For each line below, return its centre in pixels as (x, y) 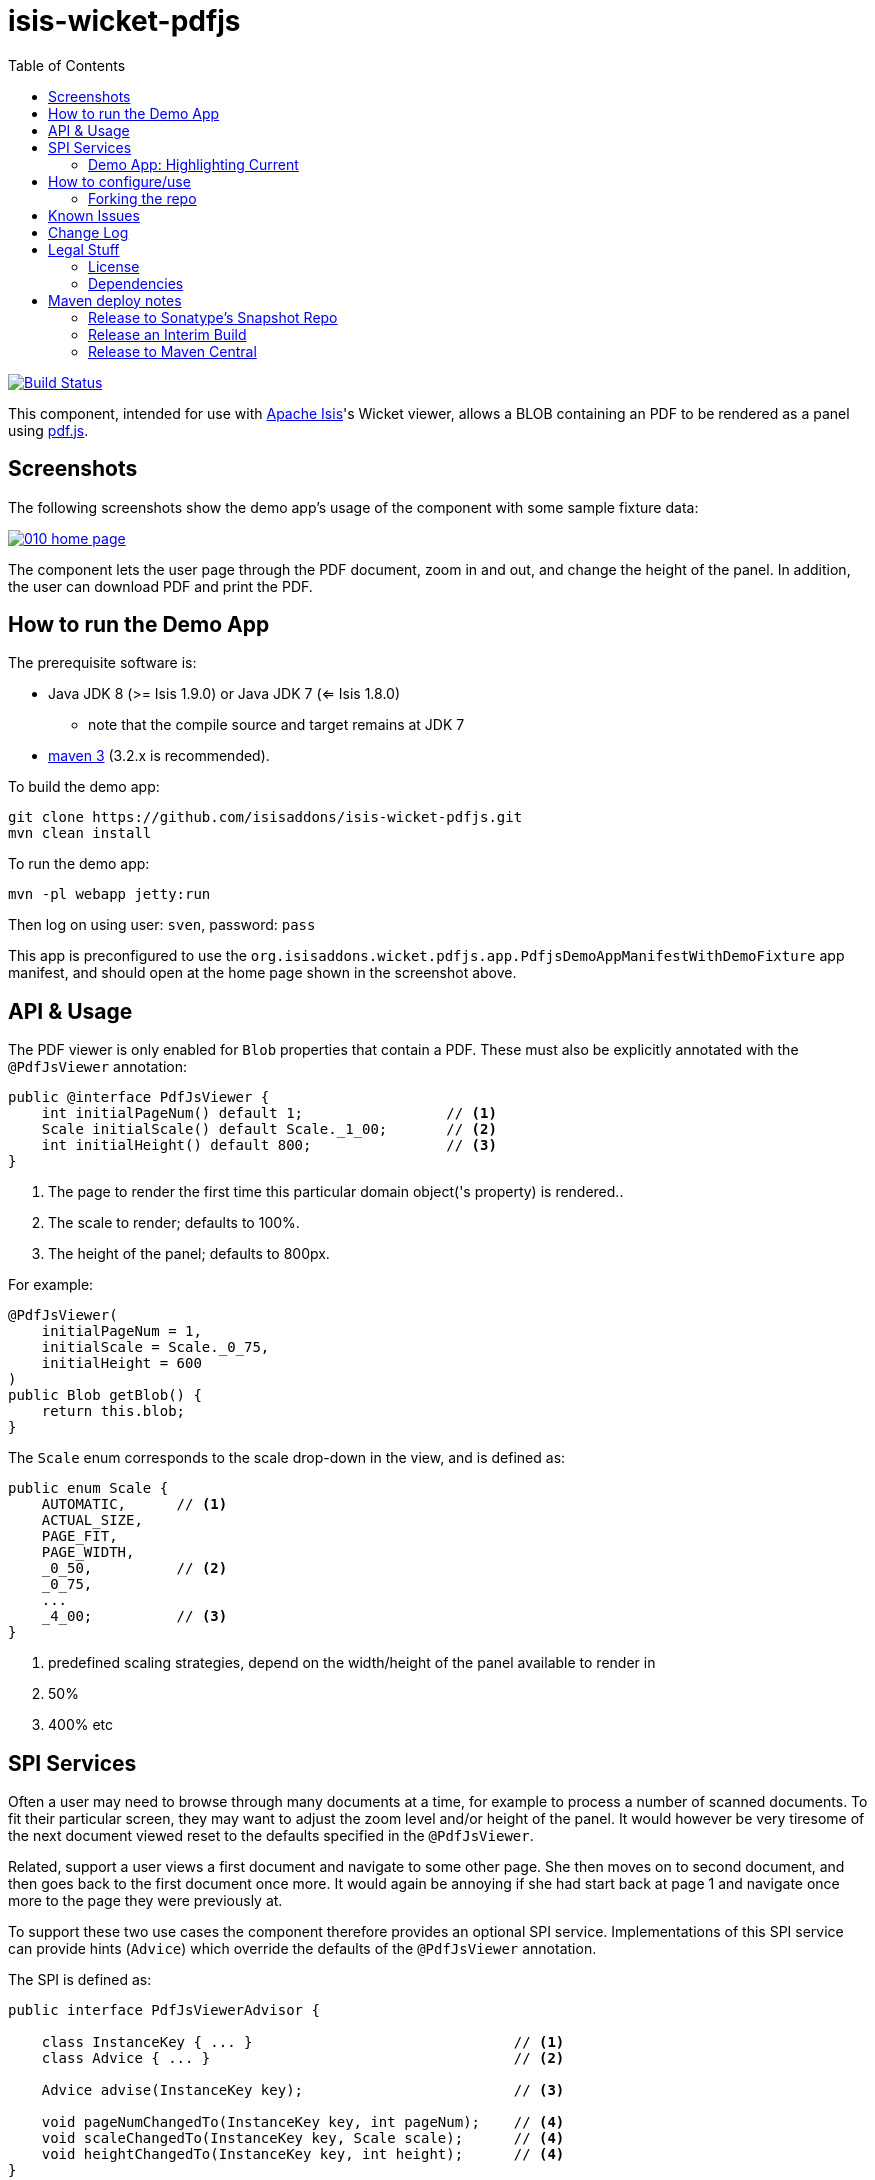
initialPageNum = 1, (121, 1331)
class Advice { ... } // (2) (303, 2058)
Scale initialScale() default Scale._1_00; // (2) (269, 1129)
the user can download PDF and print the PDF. (160, 586)
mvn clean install (80, 833)
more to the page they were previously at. (145, 1901)
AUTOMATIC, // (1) (134, 1504)
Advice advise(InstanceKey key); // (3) (303, 2090)
